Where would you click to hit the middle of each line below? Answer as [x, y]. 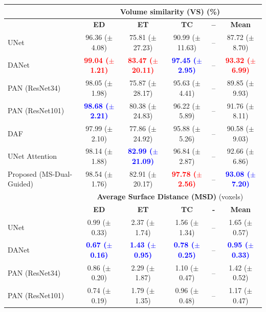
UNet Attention [32, 156]
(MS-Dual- [56, 173]
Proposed [22, 173]
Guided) [20, 184]
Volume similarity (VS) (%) [170, 11]
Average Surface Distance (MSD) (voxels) [170, 196]
